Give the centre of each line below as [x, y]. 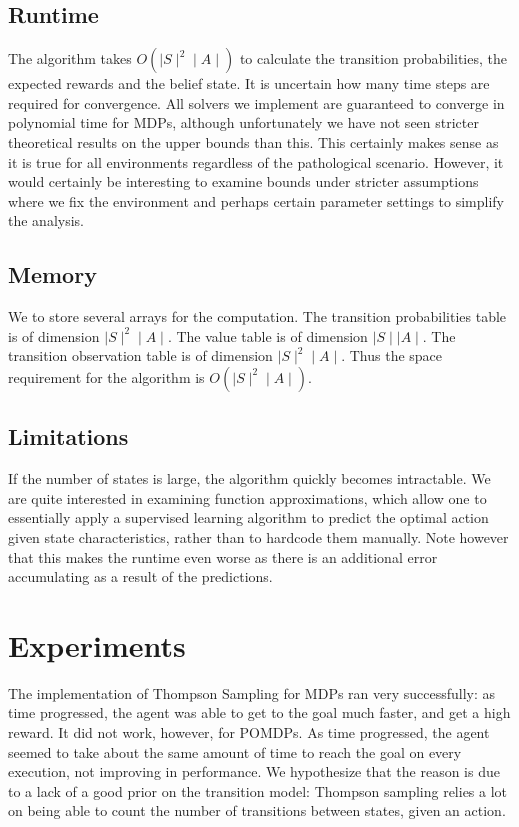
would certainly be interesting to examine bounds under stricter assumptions [243, 181]
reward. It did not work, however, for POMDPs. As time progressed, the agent [249, 732]
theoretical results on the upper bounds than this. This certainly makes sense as [253, 141]
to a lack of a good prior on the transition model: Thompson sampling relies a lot [258, 790]
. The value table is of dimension [267, 335]
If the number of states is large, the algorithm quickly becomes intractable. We [249, 478]
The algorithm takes [70, 58]
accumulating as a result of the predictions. [140, 576]
